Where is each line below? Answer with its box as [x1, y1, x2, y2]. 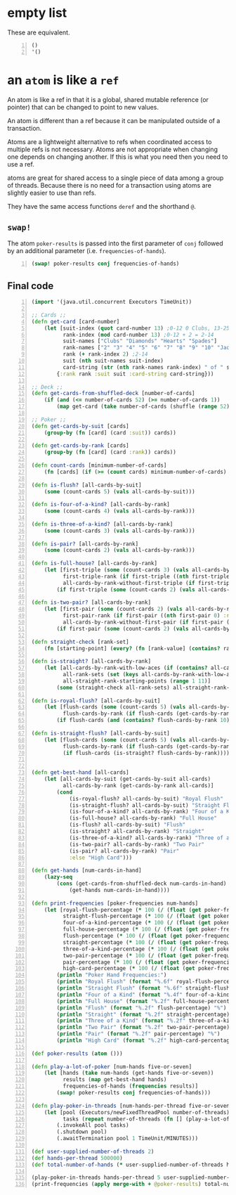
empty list [7, 5, 67, 21]
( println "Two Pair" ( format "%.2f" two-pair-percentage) [56, 1024, 230, 1031]
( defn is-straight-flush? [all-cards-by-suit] [31, 730, 171, 737]
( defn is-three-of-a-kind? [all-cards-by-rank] [31, 520, 173, 528]
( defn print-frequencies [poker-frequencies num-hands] [31, 900, 199, 907]
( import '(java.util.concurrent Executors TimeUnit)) [31, 299, 192, 306]
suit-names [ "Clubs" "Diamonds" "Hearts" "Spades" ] [63, 337, 218, 345]
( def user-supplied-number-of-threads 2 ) [31, 1148, 155, 1155]
